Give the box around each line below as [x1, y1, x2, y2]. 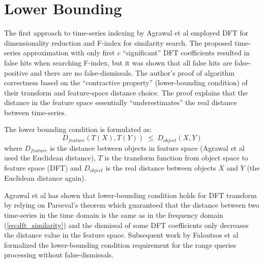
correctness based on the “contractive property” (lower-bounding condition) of [4, 77, 248, 88]
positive [4, 67, 28, 78]
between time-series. [4, 107, 67, 117]
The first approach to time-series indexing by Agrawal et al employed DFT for [4, 27, 249, 38]
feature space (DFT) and [4, 162, 82, 173]
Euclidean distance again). [4, 173, 86, 183]
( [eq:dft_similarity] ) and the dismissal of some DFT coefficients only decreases [4, 219, 249, 230]
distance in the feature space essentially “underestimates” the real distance [4, 97, 237, 108]
